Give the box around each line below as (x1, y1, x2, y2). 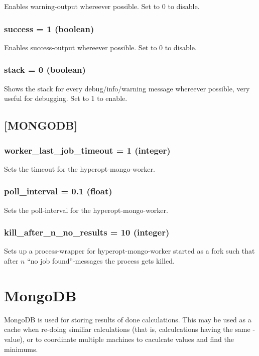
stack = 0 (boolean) (4, 63, 86, 76)
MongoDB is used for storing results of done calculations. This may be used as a (4, 314, 251, 324)
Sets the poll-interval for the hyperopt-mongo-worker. (4, 204, 168, 215)
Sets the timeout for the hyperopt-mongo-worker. (4, 163, 155, 174)
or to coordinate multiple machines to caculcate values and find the (27, 333, 234, 344)
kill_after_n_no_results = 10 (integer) (4, 226, 170, 239)
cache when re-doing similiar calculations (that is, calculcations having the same (4, 324, 250, 334)
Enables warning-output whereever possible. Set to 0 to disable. (4, 1, 200, 11)
